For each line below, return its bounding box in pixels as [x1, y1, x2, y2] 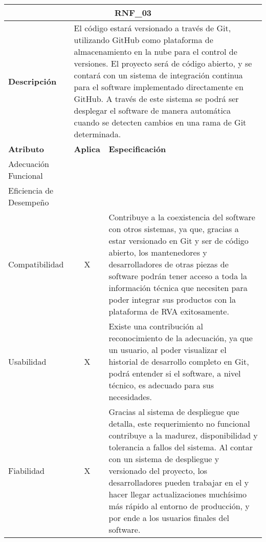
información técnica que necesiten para [108, 282, 248, 294]
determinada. [74, 128, 121, 140]
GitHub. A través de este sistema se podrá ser [74, 93, 239, 105]
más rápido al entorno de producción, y [108, 500, 250, 512]
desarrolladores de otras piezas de [108, 258, 229, 270]
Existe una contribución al [108, 320, 203, 332]
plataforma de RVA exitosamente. [108, 305, 229, 317]
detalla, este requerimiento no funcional [108, 418, 250, 429]
